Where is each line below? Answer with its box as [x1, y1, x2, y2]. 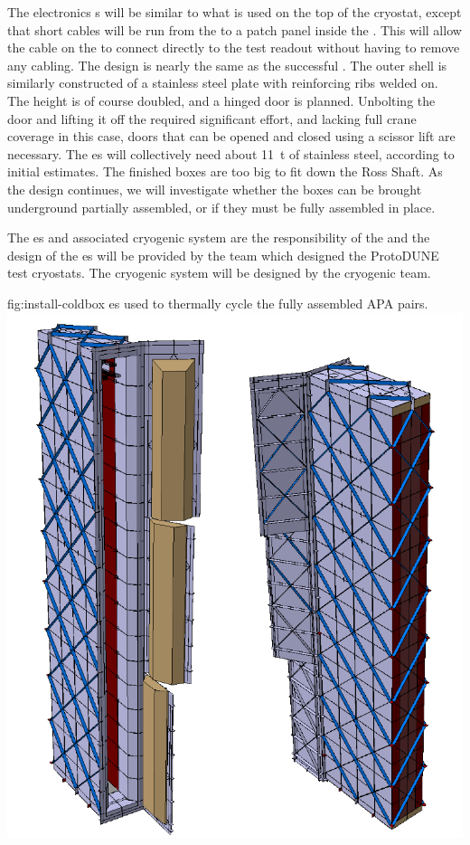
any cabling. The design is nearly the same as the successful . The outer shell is [7, 55, 447, 74]
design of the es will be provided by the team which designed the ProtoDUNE [7, 245, 439, 264]
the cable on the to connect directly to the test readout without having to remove [7, 38, 460, 57]
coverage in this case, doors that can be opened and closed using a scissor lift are [7, 127, 456, 146]
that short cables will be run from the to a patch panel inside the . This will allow [7, 20, 462, 39]
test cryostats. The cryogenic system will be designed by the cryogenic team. [7, 263, 431, 282]
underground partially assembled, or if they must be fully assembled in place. [7, 197, 436, 216]
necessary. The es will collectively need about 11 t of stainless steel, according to [7, 144, 455, 163]
